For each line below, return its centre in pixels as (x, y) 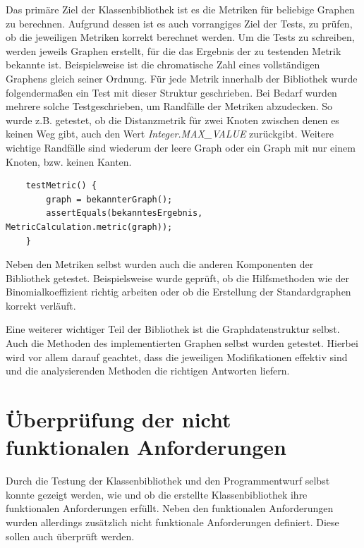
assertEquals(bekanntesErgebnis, (125, 213)
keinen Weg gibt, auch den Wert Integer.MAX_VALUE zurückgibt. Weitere (170, 134)
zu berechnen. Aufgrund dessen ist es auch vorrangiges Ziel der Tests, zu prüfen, (179, 23)
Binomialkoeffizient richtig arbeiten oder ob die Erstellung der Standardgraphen (178, 292)
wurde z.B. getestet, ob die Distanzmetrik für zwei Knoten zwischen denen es (172, 120)
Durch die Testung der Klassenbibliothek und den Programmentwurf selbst (168, 481)
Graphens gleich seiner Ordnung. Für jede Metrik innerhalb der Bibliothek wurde (182, 78)
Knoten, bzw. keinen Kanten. (69, 161)
